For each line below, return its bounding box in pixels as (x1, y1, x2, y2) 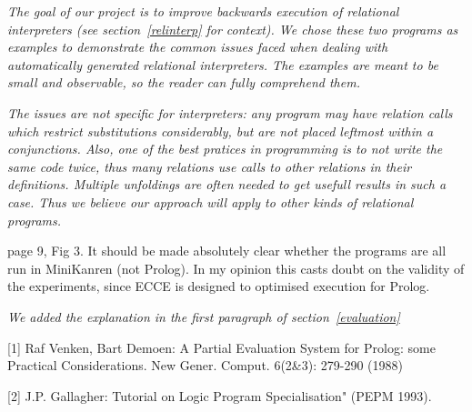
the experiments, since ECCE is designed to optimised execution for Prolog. (7, 276, 430, 296)
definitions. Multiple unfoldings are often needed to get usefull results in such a (7, 175, 447, 194)
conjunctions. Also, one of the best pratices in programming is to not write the (7, 139, 443, 158)
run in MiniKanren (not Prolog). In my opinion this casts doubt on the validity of (7, 258, 465, 277)
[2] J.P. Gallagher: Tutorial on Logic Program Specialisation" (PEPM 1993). (7, 386, 432, 405)
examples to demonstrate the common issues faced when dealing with (7, 37, 388, 56)
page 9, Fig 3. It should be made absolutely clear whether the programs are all (7, 241, 447, 260)
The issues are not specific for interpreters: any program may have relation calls (7, 103, 453, 122)
